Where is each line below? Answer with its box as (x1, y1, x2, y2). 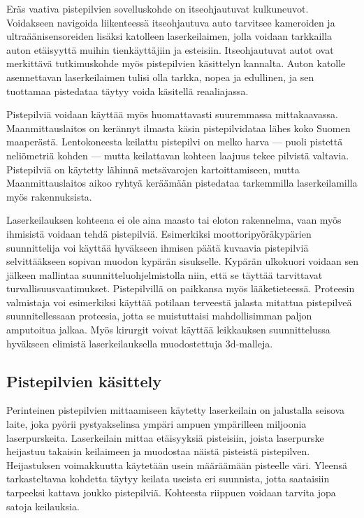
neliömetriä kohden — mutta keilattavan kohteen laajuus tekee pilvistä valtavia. (6, 148, 349, 162)
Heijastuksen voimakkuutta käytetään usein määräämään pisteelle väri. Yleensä (6, 457, 348, 472)
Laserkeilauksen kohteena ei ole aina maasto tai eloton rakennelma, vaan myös (6, 213, 342, 227)
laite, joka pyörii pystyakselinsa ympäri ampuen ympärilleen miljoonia (6, 417, 307, 431)
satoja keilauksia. (6, 498, 80, 513)
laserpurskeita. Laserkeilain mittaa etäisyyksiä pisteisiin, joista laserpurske (6, 430, 324, 445)
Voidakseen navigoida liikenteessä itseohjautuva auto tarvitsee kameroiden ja (6, 15, 335, 29)
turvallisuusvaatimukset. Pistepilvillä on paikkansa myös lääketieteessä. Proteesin (6, 281, 355, 296)
